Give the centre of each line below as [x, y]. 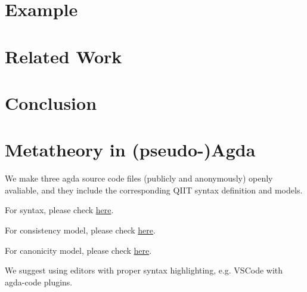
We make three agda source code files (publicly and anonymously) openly [139, 178]
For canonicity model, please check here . [78, 250]
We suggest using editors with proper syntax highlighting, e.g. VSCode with [144, 270]
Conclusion [51, 102]
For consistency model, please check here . [80, 230]
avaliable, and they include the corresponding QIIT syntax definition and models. [154, 190]
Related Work [63, 56]
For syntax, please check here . [59, 210]
